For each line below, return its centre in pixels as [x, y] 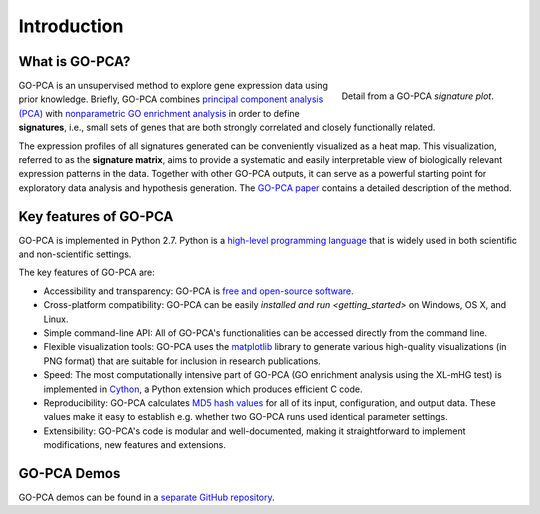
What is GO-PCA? [74, 61]
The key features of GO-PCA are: [86, 272]
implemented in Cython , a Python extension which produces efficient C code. [203, 389]
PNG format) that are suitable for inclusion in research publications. [182, 361]
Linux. [56, 319]
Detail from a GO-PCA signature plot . [417, 96]
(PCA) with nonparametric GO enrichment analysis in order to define [159, 113]
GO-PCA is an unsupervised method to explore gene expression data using [173, 86]
